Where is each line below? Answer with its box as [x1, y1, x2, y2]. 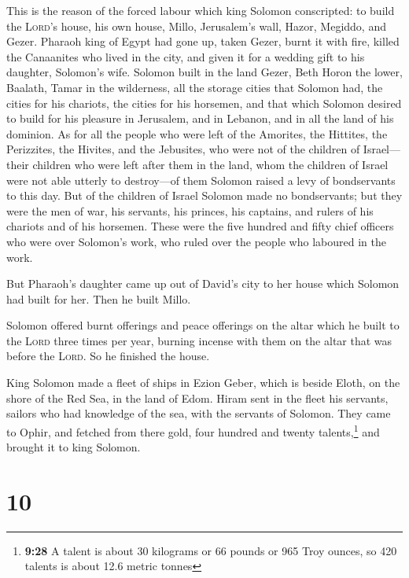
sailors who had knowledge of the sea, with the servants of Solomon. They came [6, 405, 391, 422]
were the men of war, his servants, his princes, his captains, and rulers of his [6, 202, 374, 219]
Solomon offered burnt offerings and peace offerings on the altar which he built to [6, 317, 400, 333]
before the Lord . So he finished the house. [6, 348, 210, 364]
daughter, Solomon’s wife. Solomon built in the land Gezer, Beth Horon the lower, [6, 64, 403, 80]
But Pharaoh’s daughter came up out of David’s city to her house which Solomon [6, 275, 400, 292]
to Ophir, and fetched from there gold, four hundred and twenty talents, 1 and [6, 421, 380, 440]
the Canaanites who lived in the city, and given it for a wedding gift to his [6, 48, 365, 64]
